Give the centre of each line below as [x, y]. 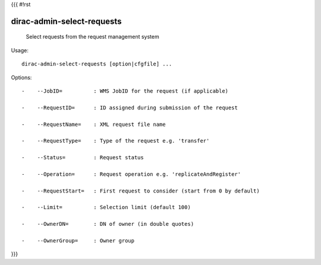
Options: [21, 77]
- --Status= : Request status [83, 158]
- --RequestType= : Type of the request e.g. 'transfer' [116, 141]
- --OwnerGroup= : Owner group [78, 241]
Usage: [20, 50]
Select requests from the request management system [93, 37]
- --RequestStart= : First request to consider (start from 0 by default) [141, 191]
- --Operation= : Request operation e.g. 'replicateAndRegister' [131, 174]
